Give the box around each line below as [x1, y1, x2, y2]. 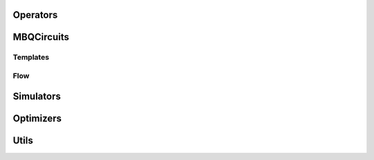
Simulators [12, 90, 62, 102]
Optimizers [12, 112, 62, 124]
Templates [12, 53, 50, 62]
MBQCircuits [12, 31, 69, 43]
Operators [12, 9, 58, 21]
